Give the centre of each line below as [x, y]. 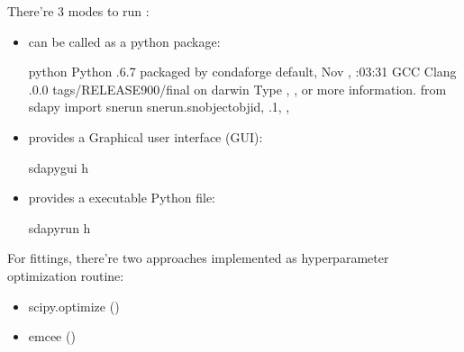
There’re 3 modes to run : [78, 11]
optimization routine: [66, 275]
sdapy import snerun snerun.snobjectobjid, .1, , [159, 107]
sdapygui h [59, 167]
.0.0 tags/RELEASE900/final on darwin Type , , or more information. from [237, 89]
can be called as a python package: [124, 41]
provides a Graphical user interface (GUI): [146, 136]
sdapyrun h [59, 227]
